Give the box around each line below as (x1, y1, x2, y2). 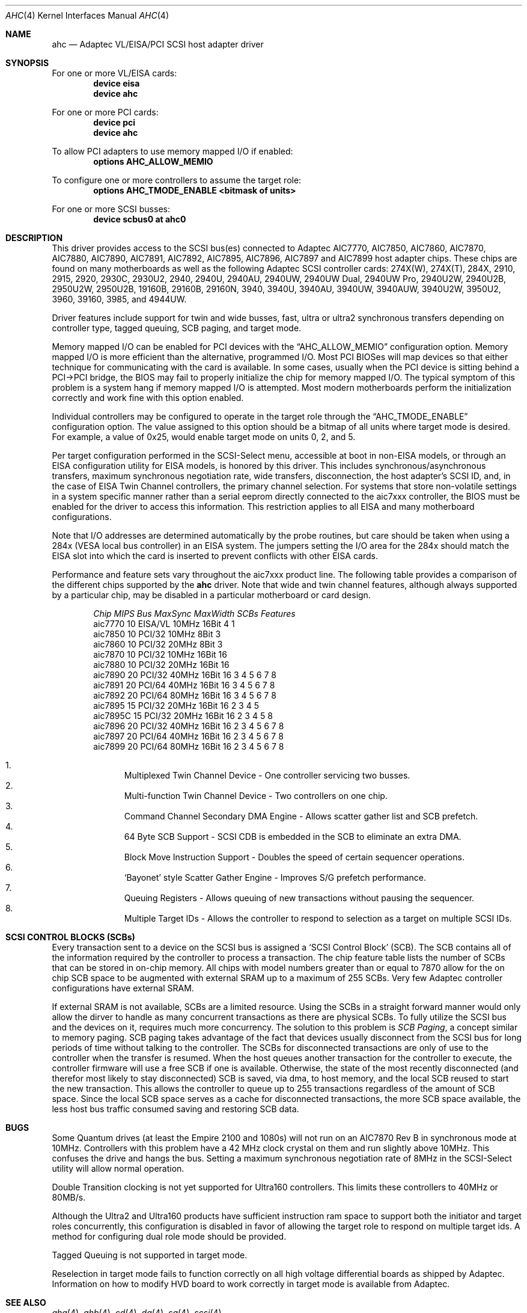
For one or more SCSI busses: (52, 204, 170, 214)
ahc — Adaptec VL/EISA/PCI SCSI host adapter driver (52, 39, 264, 49)
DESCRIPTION (5, 233, 63, 243)
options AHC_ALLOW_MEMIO (93, 156, 213, 167)
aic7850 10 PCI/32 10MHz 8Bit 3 (93, 629, 221, 639)
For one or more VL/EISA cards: (52, 68, 177, 78)
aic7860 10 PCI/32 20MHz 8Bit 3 (93, 639, 223, 649)
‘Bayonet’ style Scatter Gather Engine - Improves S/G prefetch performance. (124, 872, 426, 883)
